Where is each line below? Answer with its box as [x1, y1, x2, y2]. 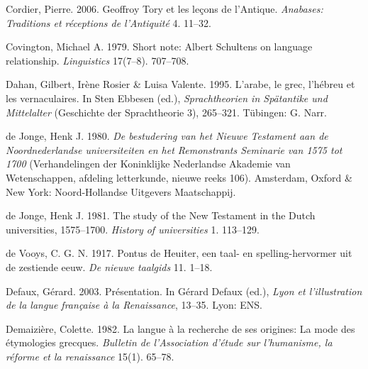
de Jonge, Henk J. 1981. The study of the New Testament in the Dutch [6, 208, 316, 223]
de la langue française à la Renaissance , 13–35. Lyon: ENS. [6, 297, 262, 312]
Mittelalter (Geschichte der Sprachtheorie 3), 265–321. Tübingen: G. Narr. [6, 104, 327, 119]
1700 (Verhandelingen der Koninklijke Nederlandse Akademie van [6, 156, 291, 171]
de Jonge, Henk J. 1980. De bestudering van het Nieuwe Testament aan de [6, 128, 328, 143]
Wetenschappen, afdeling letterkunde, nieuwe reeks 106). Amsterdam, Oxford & [6, 170, 352, 184]
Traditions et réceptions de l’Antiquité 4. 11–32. [6, 15, 211, 30]
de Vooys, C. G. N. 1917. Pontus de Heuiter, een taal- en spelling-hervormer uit [6, 246, 352, 260]
